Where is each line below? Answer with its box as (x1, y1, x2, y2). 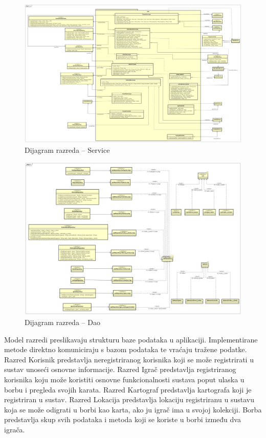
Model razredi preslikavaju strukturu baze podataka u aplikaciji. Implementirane (4, 334, 258, 344)
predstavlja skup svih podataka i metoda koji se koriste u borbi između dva (4, 414, 241, 425)
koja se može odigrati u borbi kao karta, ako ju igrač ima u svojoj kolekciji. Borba (4, 404, 262, 414)
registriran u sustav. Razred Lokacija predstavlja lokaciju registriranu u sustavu (4, 394, 254, 405)
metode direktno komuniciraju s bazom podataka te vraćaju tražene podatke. (4, 344, 247, 355)
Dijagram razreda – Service (25, 144, 110, 155)
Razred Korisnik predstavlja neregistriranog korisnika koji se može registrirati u (4, 354, 254, 364)
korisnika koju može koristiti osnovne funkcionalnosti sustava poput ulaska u (4, 374, 245, 384)
